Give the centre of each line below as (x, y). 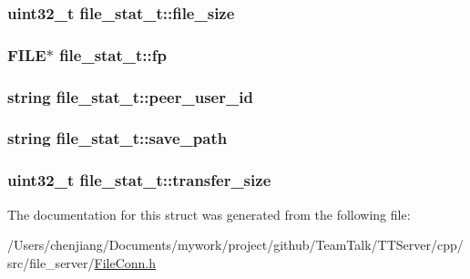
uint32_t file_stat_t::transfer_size (139, 180)
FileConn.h (125, 262)
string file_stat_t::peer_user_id (130, 96)
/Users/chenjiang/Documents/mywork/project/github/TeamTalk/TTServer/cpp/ (235, 245)
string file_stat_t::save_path (117, 138)
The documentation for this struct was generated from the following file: (209, 214)
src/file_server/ (51, 262)
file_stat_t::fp (113, 54)
